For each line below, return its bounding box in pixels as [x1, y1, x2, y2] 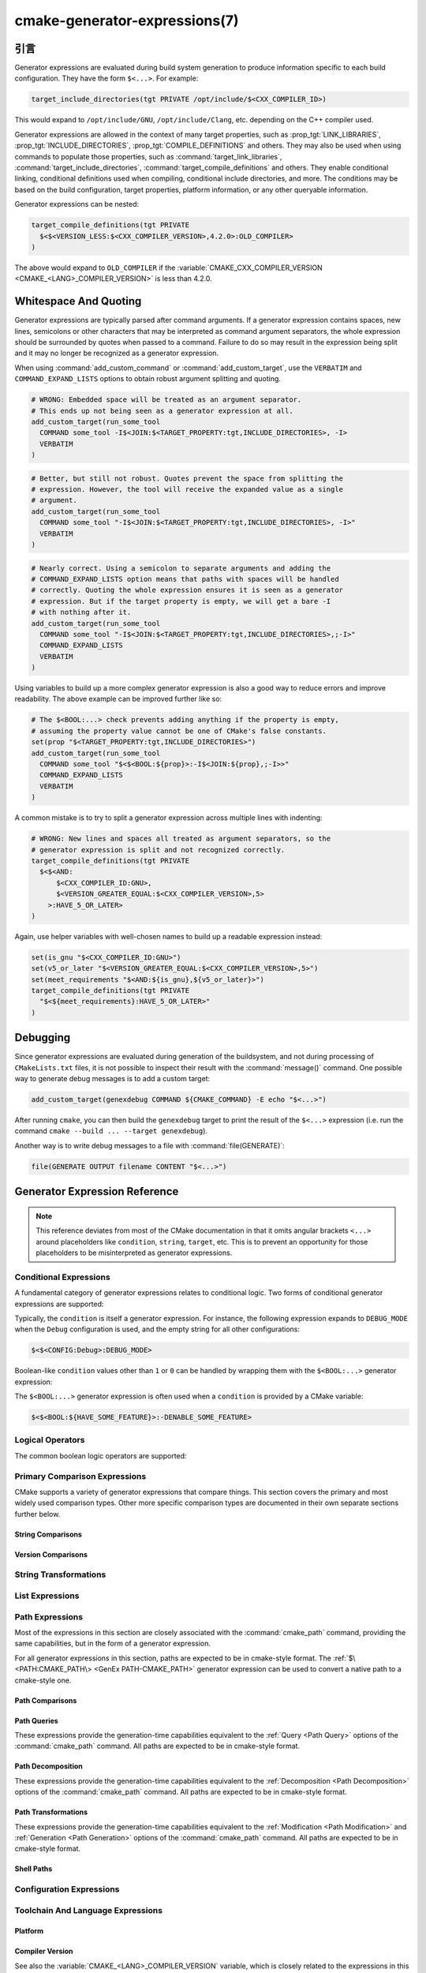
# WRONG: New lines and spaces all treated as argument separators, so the [31, 834, 331, 844]
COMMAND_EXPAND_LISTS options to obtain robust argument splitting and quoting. [14, 374, 282, 384]
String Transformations [14, 1569, 106, 1580]
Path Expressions [14, 1611, 83, 1622]
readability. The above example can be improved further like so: [14, 694, 222, 704]
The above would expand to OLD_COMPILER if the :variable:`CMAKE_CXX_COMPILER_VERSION [14, 263, 323, 272]
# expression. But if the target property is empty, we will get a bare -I [31, 597, 331, 605]
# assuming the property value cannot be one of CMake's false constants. [31, 726, 327, 736]
